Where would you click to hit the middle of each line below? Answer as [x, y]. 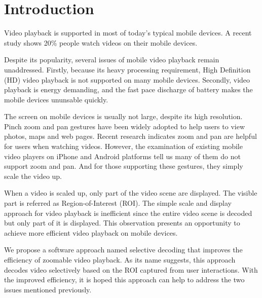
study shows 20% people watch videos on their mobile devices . [101, 42]
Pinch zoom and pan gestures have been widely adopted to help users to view [125, 126]
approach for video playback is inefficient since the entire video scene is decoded [128, 213]
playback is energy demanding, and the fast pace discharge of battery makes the [128, 89]
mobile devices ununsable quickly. [56, 99]
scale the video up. [33, 176]
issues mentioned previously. [48, 289]
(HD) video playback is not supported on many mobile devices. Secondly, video [127, 79]
